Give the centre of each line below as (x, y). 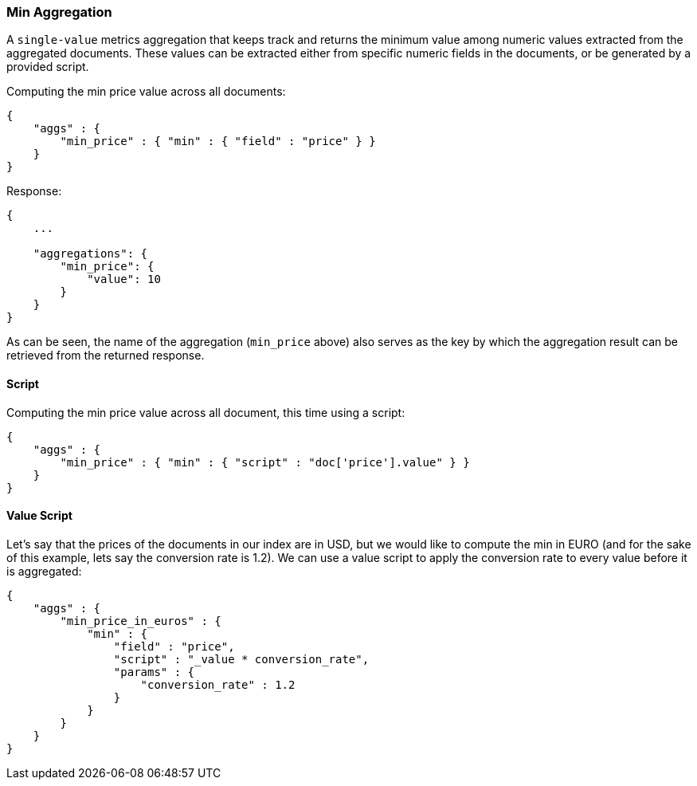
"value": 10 (124, 279)
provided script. (48, 67)
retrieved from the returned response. (106, 356)
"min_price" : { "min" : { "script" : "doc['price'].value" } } (265, 462)
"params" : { (154, 672)
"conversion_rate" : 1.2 (218, 684)
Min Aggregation (59, 12)
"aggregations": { (90, 254)
